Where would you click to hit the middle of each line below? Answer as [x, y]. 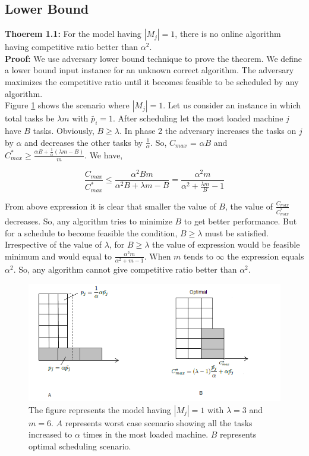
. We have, [104, 154]
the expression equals [266, 256]
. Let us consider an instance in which [232, 105]
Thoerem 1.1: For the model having [73, 34]
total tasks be [30, 118]
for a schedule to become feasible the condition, [91, 232]
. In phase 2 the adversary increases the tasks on [208, 130]
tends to [198, 256]
